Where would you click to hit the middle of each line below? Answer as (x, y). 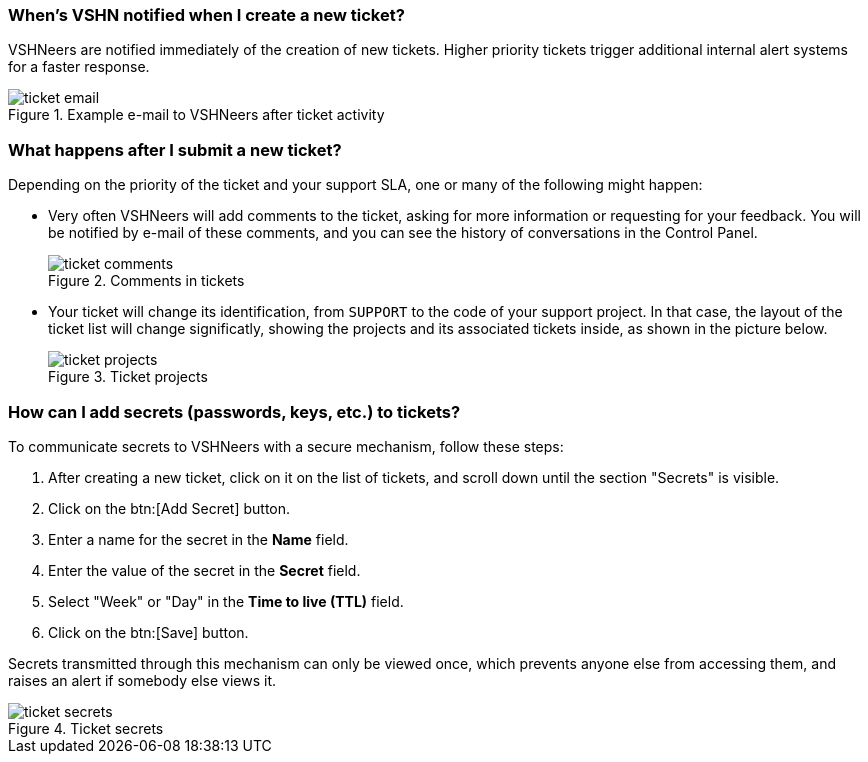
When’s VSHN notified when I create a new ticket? (206, 15)
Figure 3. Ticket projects (128, 377)
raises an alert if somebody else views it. (142, 680)
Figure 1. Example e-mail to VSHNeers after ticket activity (196, 115)
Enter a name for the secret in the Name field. (198, 539)
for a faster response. (79, 67)
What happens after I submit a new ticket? (175, 149)
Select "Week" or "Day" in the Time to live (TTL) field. (226, 601)
